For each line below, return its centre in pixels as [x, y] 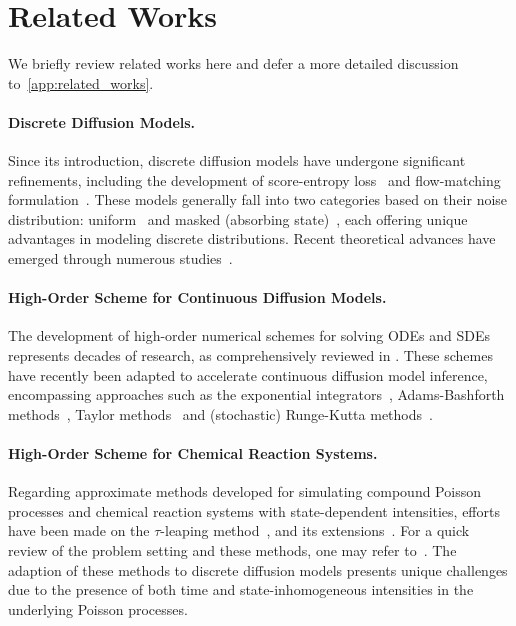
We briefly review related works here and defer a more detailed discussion [233, 63]
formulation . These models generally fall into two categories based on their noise [258, 199]
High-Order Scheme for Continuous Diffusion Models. [197, 297]
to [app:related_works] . [81, 82]
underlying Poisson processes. [98, 608]
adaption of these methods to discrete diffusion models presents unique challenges [258, 569]
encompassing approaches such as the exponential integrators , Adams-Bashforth [256, 394]
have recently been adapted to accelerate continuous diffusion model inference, [248, 374]
